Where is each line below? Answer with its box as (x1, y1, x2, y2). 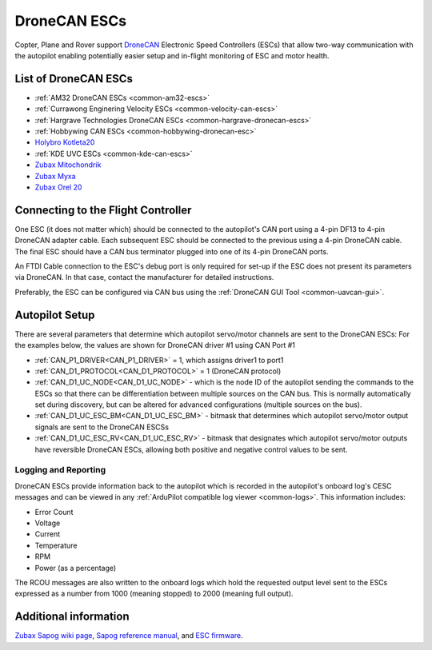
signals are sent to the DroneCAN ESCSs (34, 422, 170, 432)
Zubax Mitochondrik (34, 160, 102, 169)
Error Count (34, 507, 74, 516)
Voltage (34, 518, 61, 528)
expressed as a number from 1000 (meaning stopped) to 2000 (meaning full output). (14, 588, 294, 599)
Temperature (34, 540, 78, 550)
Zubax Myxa (34, 171, 76, 181)
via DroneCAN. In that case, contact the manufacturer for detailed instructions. (14, 273, 274, 282)
